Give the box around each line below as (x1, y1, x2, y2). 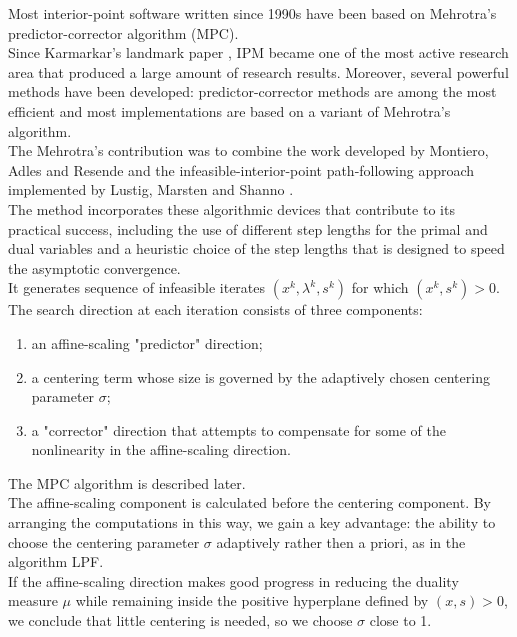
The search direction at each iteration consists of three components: (8, 299, 423, 320)
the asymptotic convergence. (8, 257, 181, 278)
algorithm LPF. (8, 551, 104, 572)
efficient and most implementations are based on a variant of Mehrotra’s (8, 100, 451, 121)
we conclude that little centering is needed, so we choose (8, 610, 353, 631)
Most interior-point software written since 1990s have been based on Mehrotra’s (8, 3, 497, 23)
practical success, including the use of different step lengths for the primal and (8, 218, 488, 239)
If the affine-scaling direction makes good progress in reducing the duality (8, 570, 459, 591)
